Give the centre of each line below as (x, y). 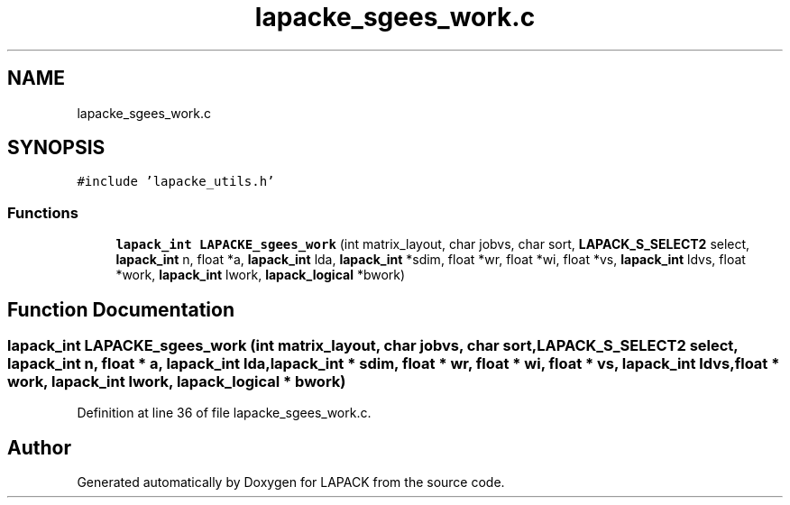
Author (39, 447)
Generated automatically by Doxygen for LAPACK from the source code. (291, 482)
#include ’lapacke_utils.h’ (176, 182)
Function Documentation (121, 309)
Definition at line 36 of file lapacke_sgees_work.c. (224, 413)
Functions (43, 212)
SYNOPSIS (56, 148)
